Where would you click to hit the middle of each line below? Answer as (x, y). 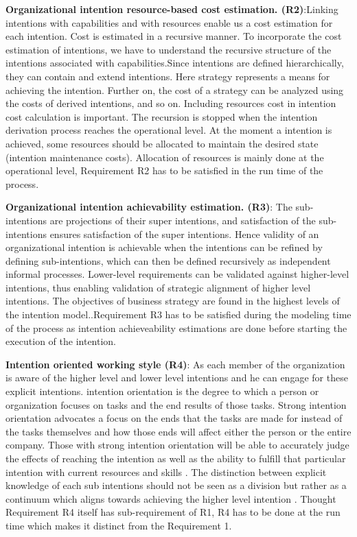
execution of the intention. (61, 341)
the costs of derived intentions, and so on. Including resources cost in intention (171, 103)
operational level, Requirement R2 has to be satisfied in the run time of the (164, 170)
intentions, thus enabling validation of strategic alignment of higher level (158, 287)
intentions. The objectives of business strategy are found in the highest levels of (173, 301)
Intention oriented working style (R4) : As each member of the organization (175, 364)
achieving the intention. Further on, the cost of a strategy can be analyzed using (175, 89)
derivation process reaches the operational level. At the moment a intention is (169, 130)
